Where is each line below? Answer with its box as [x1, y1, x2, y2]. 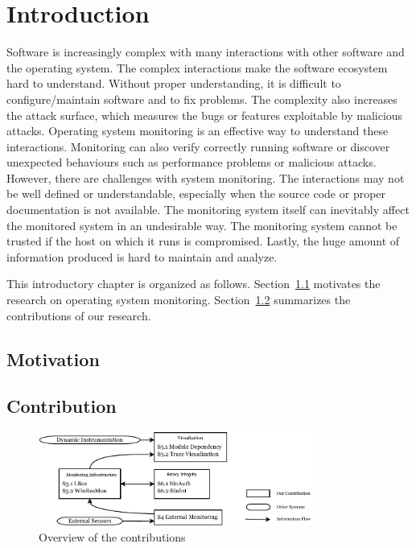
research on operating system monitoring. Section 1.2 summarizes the [6, 291, 351, 308]
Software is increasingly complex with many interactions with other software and [6, 43, 405, 60]
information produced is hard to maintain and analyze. [6, 248, 278, 265]
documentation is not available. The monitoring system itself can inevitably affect [6, 201, 410, 218]
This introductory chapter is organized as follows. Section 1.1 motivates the [6, 275, 381, 292]
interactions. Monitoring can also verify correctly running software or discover [6, 138, 390, 155]
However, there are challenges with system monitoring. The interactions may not [6, 169, 405, 186]
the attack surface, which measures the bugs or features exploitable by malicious [6, 106, 403, 123]
